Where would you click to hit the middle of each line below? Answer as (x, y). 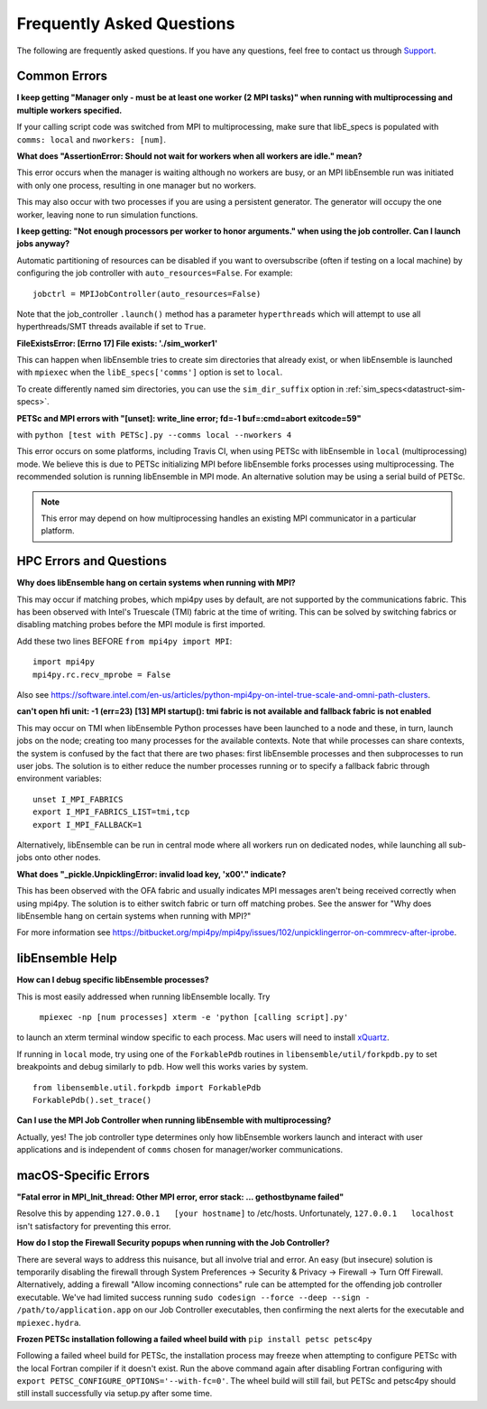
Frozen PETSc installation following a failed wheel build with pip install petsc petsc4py (194, 1339)
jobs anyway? (43, 244)
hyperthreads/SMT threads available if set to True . (111, 327)
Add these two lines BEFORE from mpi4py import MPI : (124, 641)
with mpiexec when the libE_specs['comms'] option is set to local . (150, 372)
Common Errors (62, 76)
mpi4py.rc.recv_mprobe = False (102, 674)
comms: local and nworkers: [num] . (92, 139)
